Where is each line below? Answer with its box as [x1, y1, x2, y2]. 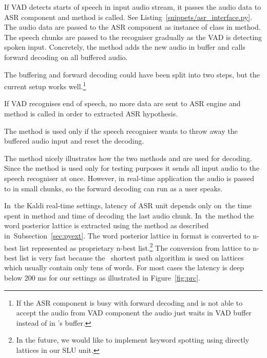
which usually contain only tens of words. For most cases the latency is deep [4, 262, 244, 273]
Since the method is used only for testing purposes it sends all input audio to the [4, 163, 259, 173]
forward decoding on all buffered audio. [4, 51, 128, 62]
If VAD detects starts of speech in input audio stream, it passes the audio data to [4, 2, 261, 12]
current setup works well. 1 [4, 79, 86, 91]
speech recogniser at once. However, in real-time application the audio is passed [4, 172, 254, 183]
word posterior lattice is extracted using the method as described [4, 220, 209, 231]
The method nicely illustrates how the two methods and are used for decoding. [4, 152, 252, 163]
